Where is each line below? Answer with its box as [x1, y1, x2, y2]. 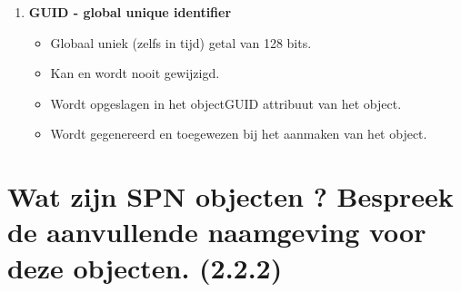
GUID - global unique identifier [28, 3, 232, 21]
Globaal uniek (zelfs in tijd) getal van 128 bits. [50, 33, 312, 52]
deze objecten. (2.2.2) [7, 248, 283, 286]
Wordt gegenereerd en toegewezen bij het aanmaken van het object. [50, 124, 427, 143]
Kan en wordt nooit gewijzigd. [50, 63, 220, 83]
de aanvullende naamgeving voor [7, 213, 426, 250]
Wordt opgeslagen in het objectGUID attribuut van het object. [50, 93, 402, 112]
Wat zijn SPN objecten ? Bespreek [7, 178, 454, 215]
